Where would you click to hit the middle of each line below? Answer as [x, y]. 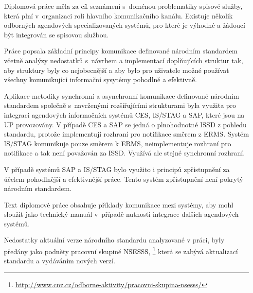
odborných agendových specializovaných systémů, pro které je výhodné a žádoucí [125, 25]
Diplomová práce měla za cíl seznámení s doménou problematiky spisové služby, [123, 6]
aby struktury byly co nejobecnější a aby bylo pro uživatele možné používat [117, 70]
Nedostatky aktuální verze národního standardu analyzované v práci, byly [114, 240]
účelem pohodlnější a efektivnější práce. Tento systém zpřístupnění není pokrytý [124, 179]
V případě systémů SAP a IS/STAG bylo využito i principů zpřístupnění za [117, 169]
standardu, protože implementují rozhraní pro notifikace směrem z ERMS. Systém [126, 134]
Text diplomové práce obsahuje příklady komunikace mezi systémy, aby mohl [119, 204]
